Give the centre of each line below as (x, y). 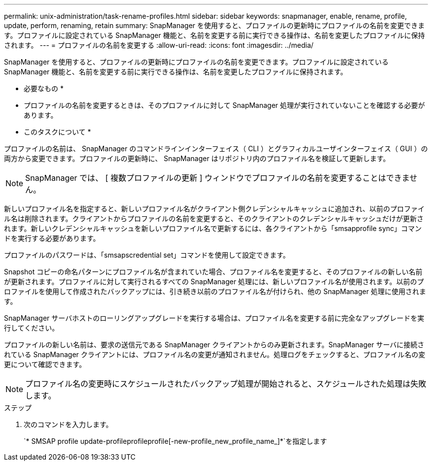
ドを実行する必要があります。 (52, 238)
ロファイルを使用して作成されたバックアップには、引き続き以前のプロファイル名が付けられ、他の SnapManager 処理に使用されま (215, 291)
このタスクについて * (57, 132)
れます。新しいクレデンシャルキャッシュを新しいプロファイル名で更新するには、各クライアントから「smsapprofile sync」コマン (213, 228)
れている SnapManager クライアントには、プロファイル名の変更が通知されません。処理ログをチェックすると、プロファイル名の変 (215, 354)
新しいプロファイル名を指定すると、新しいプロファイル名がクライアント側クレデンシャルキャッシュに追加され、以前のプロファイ (215, 209)
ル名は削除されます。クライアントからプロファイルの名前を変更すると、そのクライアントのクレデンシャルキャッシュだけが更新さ (214, 218)
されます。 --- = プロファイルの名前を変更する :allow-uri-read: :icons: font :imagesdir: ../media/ (159, 45)
